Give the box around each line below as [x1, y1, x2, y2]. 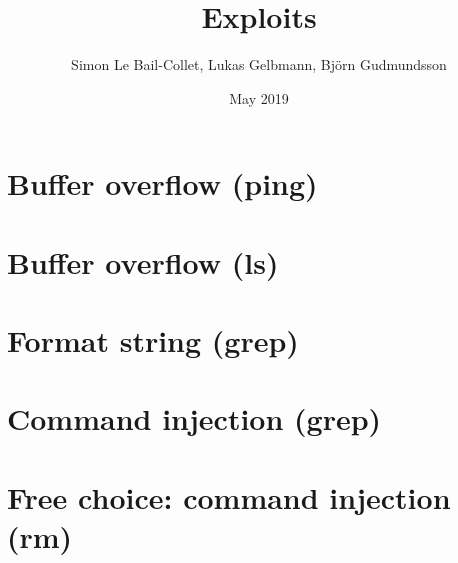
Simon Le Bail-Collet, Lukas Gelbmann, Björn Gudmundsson [71, 54, 447, 75]
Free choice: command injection [7, 476, 451, 517]
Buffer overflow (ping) [7, 163, 318, 204]
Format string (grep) [7, 320, 299, 361]
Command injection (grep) [7, 398, 382, 439]
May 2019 [229, 87, 289, 108]
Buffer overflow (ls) [7, 241, 279, 282]
